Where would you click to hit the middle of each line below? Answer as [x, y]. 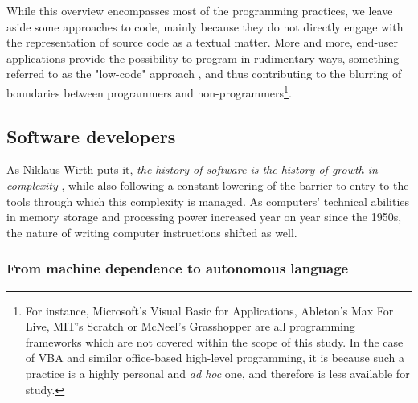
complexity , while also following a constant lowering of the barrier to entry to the [208, 185]
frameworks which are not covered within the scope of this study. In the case [214, 341]
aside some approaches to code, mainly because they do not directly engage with [205, 26]
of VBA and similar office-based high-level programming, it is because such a [215, 358]
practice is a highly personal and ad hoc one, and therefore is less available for [217, 373]
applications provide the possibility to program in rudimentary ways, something [203, 58]
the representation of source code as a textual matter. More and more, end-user [203, 42]
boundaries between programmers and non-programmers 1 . [149, 91]
